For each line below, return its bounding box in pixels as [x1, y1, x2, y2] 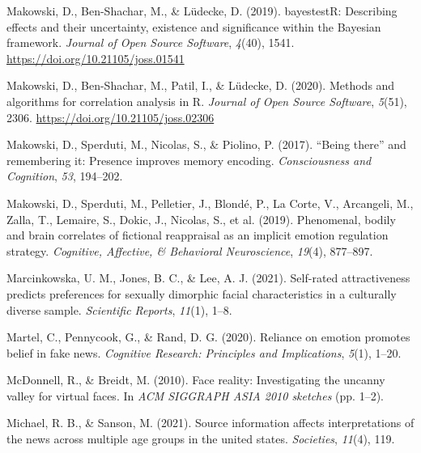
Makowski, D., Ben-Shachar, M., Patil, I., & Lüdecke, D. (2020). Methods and [6, 77, 395, 94]
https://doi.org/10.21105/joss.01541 [6, 49, 185, 66]
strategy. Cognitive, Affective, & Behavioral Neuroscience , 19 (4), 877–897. [6, 242, 373, 259]
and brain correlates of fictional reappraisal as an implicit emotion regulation [6, 226, 389, 243]
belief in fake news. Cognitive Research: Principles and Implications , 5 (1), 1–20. [6, 344, 402, 361]
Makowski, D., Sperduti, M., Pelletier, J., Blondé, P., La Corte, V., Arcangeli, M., [6, 194, 414, 211]
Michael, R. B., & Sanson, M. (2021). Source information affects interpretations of [6, 414, 415, 431]
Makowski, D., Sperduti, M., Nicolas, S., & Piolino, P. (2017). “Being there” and [6, 136, 406, 153]
